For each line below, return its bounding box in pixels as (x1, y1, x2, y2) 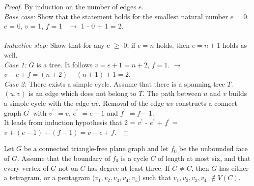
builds (228, 88, 247, 98)
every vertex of (4, 162, 49, 173)
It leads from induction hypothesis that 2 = (4, 117, 136, 127)
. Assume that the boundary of (17, 153, 111, 163)
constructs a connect (175, 97, 237, 108)
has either (219, 162, 249, 173)
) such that (138, 172, 171, 183)
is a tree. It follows (36, 59, 93, 69)
